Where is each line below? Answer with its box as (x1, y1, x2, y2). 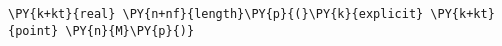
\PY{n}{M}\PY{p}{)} (65, 23, 195, 38)
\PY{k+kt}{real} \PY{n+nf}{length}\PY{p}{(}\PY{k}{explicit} (8, 7, 424, 21)
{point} (8, 23, 59, 38)
